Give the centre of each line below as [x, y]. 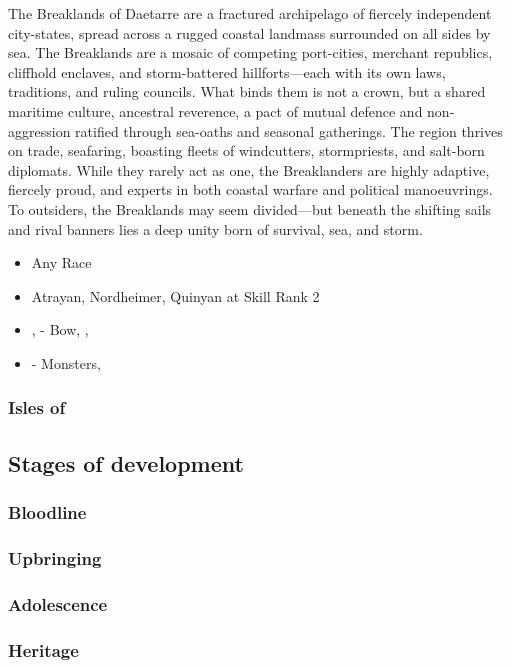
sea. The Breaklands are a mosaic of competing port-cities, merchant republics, [250, 52]
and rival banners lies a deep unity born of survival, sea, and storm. [215, 228]
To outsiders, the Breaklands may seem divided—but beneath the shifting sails [250, 208]
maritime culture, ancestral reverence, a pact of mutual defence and [215, 110]
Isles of [37, 407]
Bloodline [47, 512]
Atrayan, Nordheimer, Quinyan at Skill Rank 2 [175, 295]
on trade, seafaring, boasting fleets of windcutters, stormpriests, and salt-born [246, 150]
